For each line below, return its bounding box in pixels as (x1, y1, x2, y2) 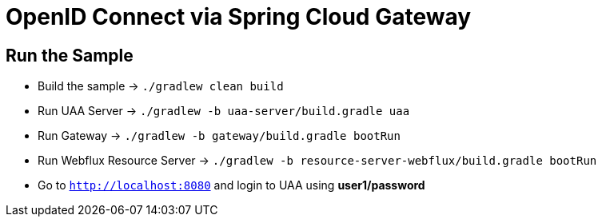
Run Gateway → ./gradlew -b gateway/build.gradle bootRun (38, 129, 401, 143)
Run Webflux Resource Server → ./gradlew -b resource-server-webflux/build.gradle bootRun (38, 153, 597, 168)
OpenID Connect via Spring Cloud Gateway (6, 3, 472, 30)
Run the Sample (6, 45, 134, 66)
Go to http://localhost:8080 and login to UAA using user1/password (38, 178, 425, 193)
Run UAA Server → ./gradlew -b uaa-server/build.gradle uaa (38, 104, 410, 118)
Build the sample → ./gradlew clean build (38, 79, 284, 94)
